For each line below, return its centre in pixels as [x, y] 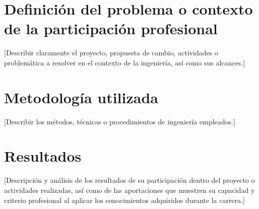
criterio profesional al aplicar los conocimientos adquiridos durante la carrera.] [124, 200]
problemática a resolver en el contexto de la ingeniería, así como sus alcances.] [125, 62]
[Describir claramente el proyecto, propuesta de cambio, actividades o [111, 53]
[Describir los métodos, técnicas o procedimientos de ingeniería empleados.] [120, 121]
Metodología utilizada [81, 97]
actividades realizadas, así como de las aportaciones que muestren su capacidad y [129, 190]
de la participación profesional [111, 28]
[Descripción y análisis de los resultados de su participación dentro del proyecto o [129, 180]
